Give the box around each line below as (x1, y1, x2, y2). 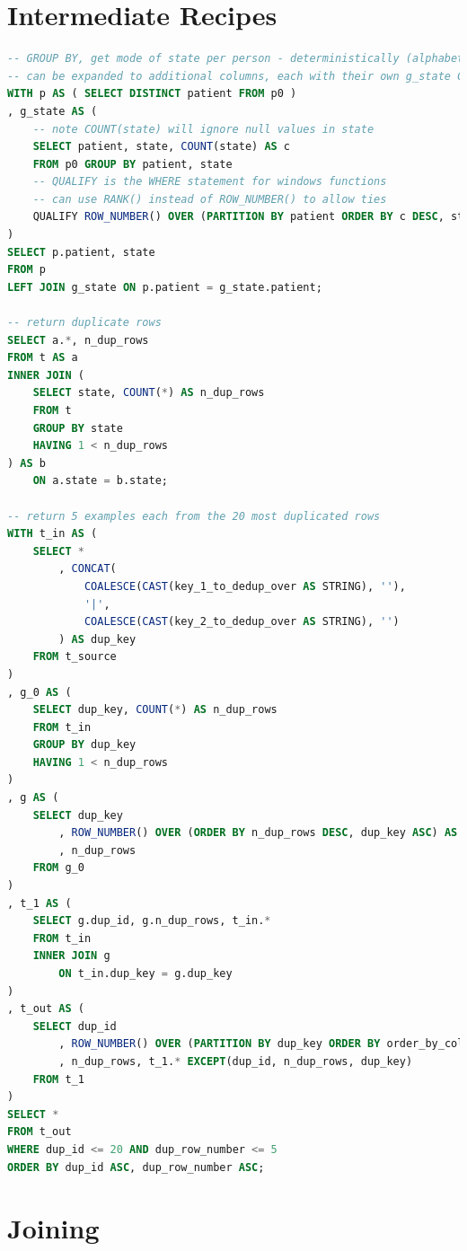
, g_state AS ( (7, 104, 98, 118)
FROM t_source (32, 650, 117, 664)
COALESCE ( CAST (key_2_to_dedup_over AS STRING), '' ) (84, 615, 400, 629)
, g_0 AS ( (7, 685, 72, 699)
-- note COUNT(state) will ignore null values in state (32, 122, 374, 136)
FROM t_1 (32, 1072, 84, 1086)
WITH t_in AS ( (7, 527, 98, 541)
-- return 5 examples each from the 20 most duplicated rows (7, 509, 381, 523)
